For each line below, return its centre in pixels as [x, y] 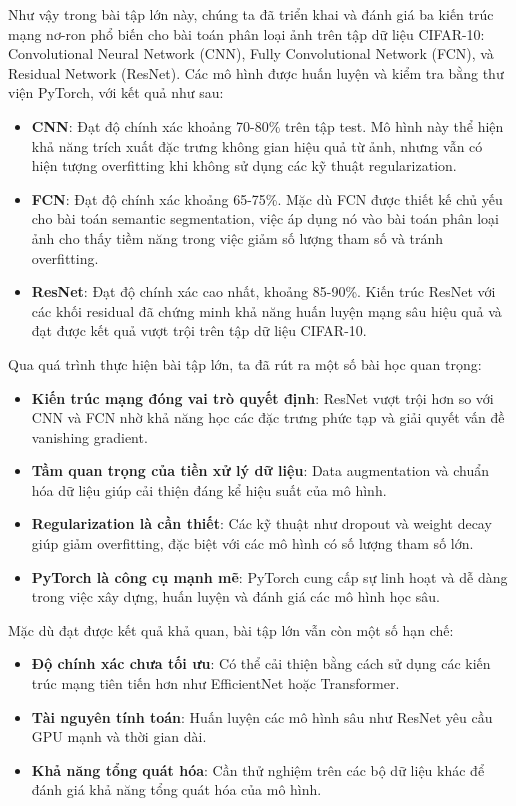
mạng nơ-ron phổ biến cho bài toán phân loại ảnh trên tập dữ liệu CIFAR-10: [246, 33]
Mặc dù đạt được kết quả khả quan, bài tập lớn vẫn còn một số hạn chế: [231, 629]
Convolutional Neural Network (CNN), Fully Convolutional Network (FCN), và [251, 53]
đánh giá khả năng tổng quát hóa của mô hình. [176, 789]
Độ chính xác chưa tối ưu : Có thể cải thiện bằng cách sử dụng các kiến [261, 663]
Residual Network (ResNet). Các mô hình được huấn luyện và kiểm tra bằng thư [256, 72]
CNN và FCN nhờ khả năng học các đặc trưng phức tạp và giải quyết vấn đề [268, 417]
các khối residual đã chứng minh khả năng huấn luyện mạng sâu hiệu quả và [266, 310]
